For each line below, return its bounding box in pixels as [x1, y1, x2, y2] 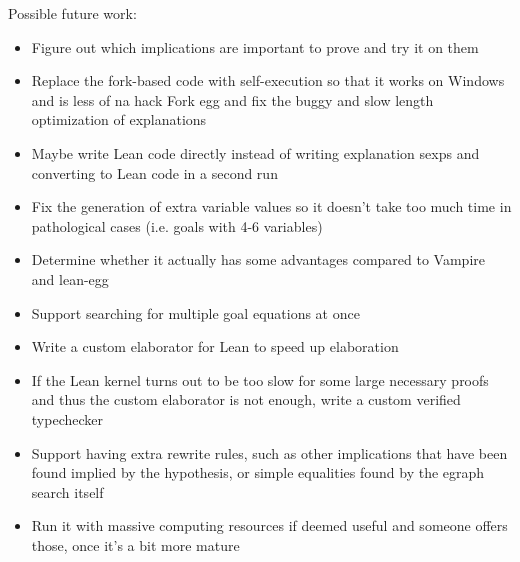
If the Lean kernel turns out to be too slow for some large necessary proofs [31, 369, 489, 390]
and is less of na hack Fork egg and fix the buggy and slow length [31, 89, 434, 110]
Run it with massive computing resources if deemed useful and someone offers [31, 515, 508, 536]
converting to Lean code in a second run [31, 162, 278, 183]
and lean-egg [31, 268, 109, 289]
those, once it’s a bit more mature [31, 534, 240, 555]
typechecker [31, 408, 103, 429]
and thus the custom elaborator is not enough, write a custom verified [31, 389, 461, 410]
